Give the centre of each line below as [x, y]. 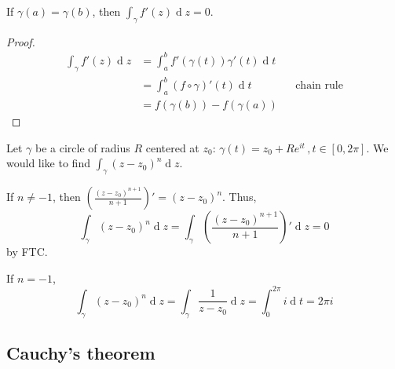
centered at [172, 147]
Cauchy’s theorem [81, 352]
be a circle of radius [83, 147]
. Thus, [240, 197]
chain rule [319, 86]
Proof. [21, 41]
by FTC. [27, 252]
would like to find [48, 163]
